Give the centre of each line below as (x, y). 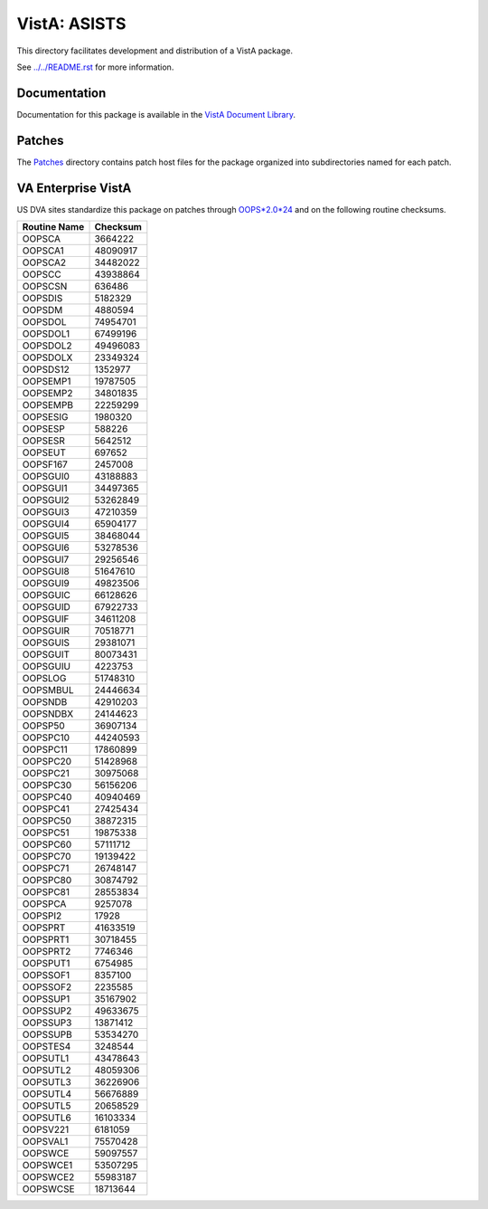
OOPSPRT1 (46, 939)
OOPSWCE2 (48, 1177)
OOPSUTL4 (47, 1094)
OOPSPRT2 (47, 952)
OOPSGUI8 (46, 572)
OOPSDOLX (47, 357)
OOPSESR (43, 441)
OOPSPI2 (42, 916)
